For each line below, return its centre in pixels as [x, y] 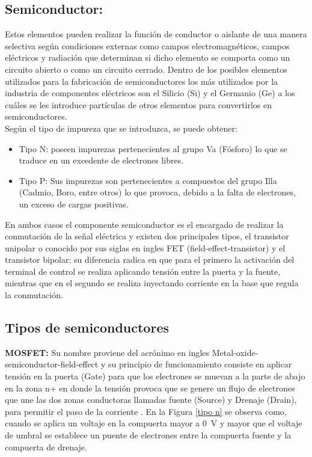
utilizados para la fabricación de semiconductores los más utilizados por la [142, 81]
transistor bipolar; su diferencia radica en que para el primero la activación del [150, 259]
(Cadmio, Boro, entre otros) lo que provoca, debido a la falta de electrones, [157, 192]
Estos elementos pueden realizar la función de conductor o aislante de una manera [156, 34]
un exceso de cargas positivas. [74, 204]
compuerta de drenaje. [46, 446]
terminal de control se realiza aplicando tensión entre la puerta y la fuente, [143, 271]
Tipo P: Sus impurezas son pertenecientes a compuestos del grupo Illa [148, 180]
